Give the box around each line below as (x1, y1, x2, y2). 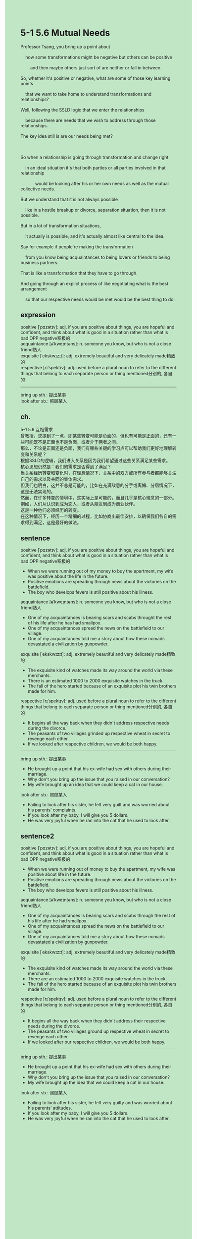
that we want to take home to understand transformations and (25, 91, 152, 97)
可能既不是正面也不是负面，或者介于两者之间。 (24, 439, 120, 445)
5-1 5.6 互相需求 (20, 426, 53, 432)
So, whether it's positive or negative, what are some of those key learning (20, 75, 171, 81)
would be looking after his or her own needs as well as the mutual (35, 180, 169, 186)
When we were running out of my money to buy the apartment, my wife (27, 568, 174, 574)
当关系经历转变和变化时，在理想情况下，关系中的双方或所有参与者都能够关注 (20, 470, 177, 476)
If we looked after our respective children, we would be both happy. (27, 1039, 166, 1045)
